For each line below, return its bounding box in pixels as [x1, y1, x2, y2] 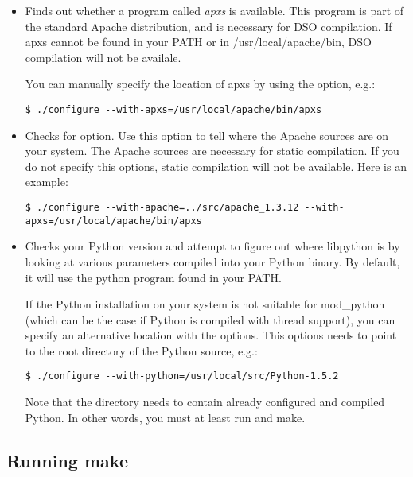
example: [25, 173, 68, 190]
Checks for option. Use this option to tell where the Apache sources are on [25, 126, 389, 143]
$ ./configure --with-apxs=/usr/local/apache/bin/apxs [25, 103, 322, 115]
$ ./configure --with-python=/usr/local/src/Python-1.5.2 [25, 370, 339, 382]
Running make [6, 448, 128, 472]
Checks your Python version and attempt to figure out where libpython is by [25, 238, 400, 254]
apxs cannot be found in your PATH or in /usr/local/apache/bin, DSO [25, 33, 372, 50]
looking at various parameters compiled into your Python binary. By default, [25, 253, 400, 270]
